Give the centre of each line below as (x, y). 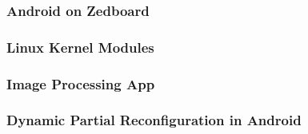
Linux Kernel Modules (80, 47)
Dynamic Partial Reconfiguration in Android (154, 120)
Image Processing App (81, 83)
